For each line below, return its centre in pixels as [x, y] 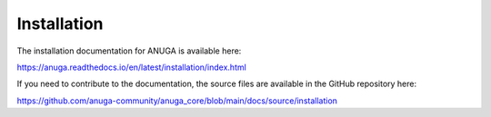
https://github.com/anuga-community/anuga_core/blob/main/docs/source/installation [177, 101]
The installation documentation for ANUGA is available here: [129, 51]
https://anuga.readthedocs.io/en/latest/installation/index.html [132, 67]
